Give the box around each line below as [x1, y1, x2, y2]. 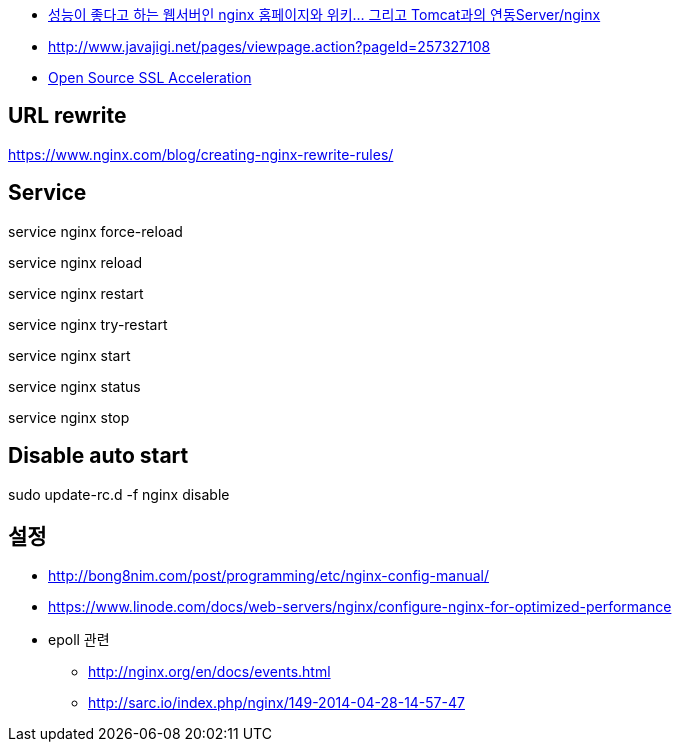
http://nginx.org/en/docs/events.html [88, 663, 331, 681]
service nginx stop [8, 408, 130, 426]
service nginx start [8, 346, 131, 364]
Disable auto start [8, 443, 189, 469]
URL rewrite [8, 103, 127, 129]
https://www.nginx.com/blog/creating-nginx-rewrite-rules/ [8, 145, 394, 163]
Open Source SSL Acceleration [48, 69, 252, 86]
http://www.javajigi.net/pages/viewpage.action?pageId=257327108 [48, 38, 491, 55]
